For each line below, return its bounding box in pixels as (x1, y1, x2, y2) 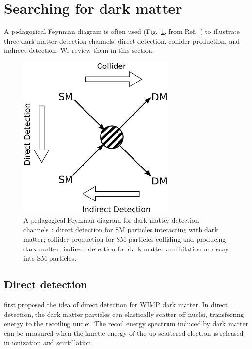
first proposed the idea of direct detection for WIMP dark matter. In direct (4, 299, 228, 310)
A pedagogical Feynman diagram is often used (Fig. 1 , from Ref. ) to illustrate (4, 26, 240, 36)
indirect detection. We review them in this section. (4, 45, 154, 55)
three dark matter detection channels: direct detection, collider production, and (4, 35, 240, 46)
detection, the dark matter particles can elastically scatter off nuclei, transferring (4, 309, 244, 319)
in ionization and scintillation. (4, 337, 93, 348)
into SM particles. (23, 253, 77, 263)
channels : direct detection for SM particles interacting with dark (23, 224, 218, 234)
